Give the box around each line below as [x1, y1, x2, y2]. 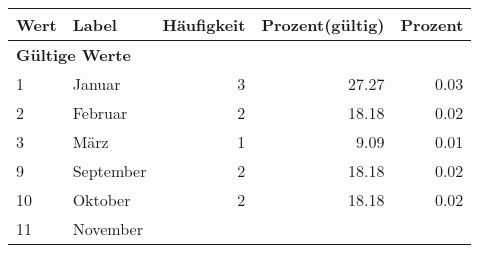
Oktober [72, 188, 131, 211]
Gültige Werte [16, 43, 131, 66]
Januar [72, 72, 121, 95]
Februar [72, 101, 128, 124]
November [72, 217, 143, 240]
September [72, 159, 147, 182]
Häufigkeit [162, 13, 246, 36]
